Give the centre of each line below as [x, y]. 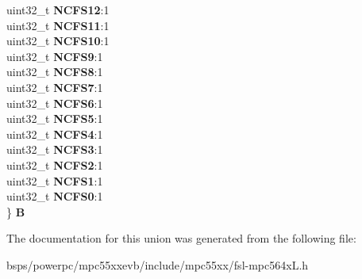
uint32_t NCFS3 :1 [55, 149]
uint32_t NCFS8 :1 [55, 72]
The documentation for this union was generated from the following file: [181, 238]
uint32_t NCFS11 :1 [58, 25]
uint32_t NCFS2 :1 [55, 164]
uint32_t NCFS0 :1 [55, 196]
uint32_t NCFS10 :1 [58, 41]
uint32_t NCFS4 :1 [55, 134]
